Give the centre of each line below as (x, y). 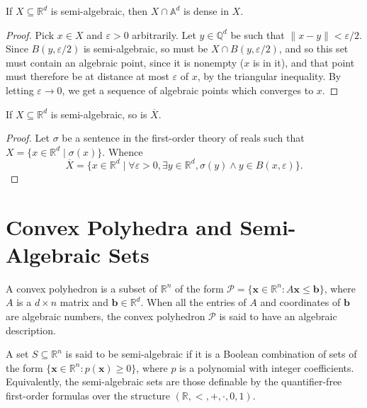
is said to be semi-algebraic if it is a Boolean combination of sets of (211, 354)
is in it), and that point (304, 62)
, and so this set (314, 49)
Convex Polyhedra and (119, 226)
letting (20, 90)
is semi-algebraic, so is (99, 114)
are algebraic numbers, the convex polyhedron (106, 316)
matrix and (84, 302)
